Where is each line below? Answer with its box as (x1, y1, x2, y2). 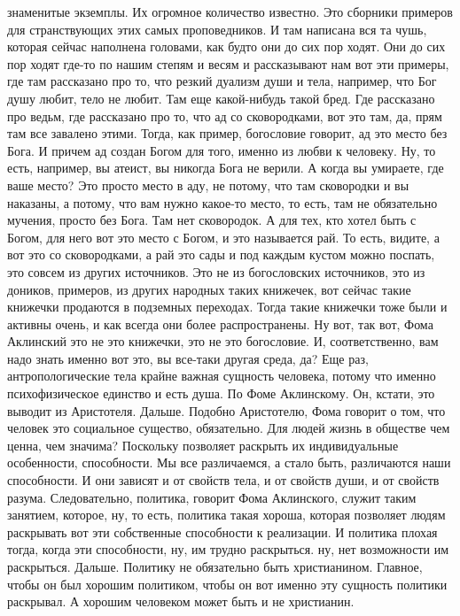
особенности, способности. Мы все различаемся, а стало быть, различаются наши (7, 453, 451, 472)
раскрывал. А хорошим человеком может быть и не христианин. (7, 592, 355, 611)
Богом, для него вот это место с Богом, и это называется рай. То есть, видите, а (7, 227, 440, 246)
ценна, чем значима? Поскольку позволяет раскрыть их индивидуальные (7, 435, 399, 454)
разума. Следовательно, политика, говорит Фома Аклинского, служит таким (7, 488, 417, 506)
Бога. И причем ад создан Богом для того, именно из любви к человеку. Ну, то (7, 141, 436, 159)
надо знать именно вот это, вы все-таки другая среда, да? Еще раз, (7, 349, 369, 367)
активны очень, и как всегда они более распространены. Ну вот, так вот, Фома (7, 314, 433, 333)
